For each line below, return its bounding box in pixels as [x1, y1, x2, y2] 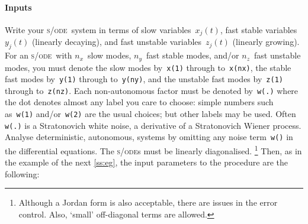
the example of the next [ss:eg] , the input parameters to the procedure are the [5, 156, 288, 168]
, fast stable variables [220, 23, 297, 35]
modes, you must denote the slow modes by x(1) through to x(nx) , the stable [5, 61, 291, 73]
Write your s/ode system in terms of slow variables [5, 23, 191, 35]
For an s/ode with [5, 49, 72, 61]
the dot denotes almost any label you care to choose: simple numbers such [5, 96, 274, 108]
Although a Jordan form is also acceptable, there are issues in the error [18, 196, 278, 209]
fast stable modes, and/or [146, 49, 239, 61]
